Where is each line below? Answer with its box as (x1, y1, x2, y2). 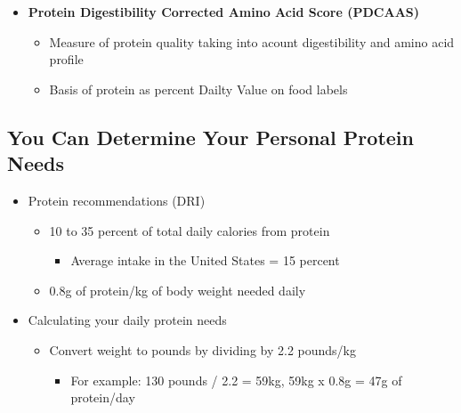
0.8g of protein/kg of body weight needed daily (49, 280, 306, 299)
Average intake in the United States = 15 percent (70, 251, 340, 270)
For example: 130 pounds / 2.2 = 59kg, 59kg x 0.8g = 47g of (70, 370, 402, 389)
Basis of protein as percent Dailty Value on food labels (49, 79, 348, 98)
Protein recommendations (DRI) (28, 190, 206, 209)
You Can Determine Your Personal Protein (7, 123, 414, 150)
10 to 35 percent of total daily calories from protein (49, 221, 330, 239)
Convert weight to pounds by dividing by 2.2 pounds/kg (49, 340, 357, 359)
